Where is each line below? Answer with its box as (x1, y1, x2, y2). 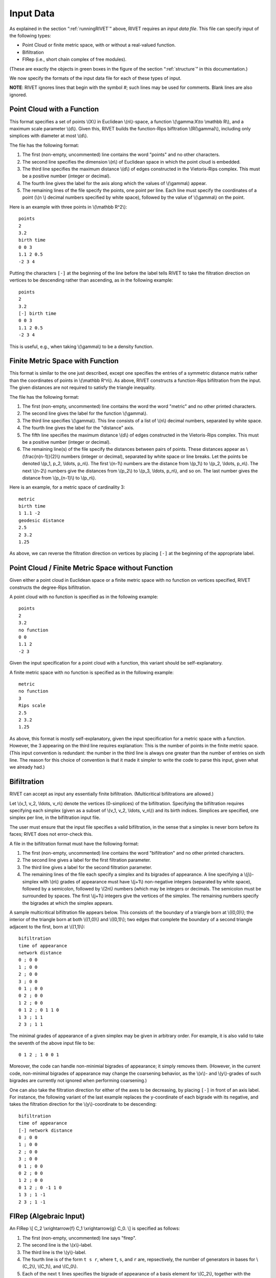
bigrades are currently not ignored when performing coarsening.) (9, 1078, 147, 1084)
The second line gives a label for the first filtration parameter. (22, 857, 151, 863)
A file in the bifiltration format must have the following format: (9, 840, 139, 847)
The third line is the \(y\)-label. (22, 1249, 87, 1255)
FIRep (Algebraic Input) (9, 1212, 85, 1221)
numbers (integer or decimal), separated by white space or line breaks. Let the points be (61, 453, 248, 460)
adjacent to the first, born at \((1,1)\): (9, 923, 85, 930)
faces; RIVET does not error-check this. (9, 831, 93, 837)
